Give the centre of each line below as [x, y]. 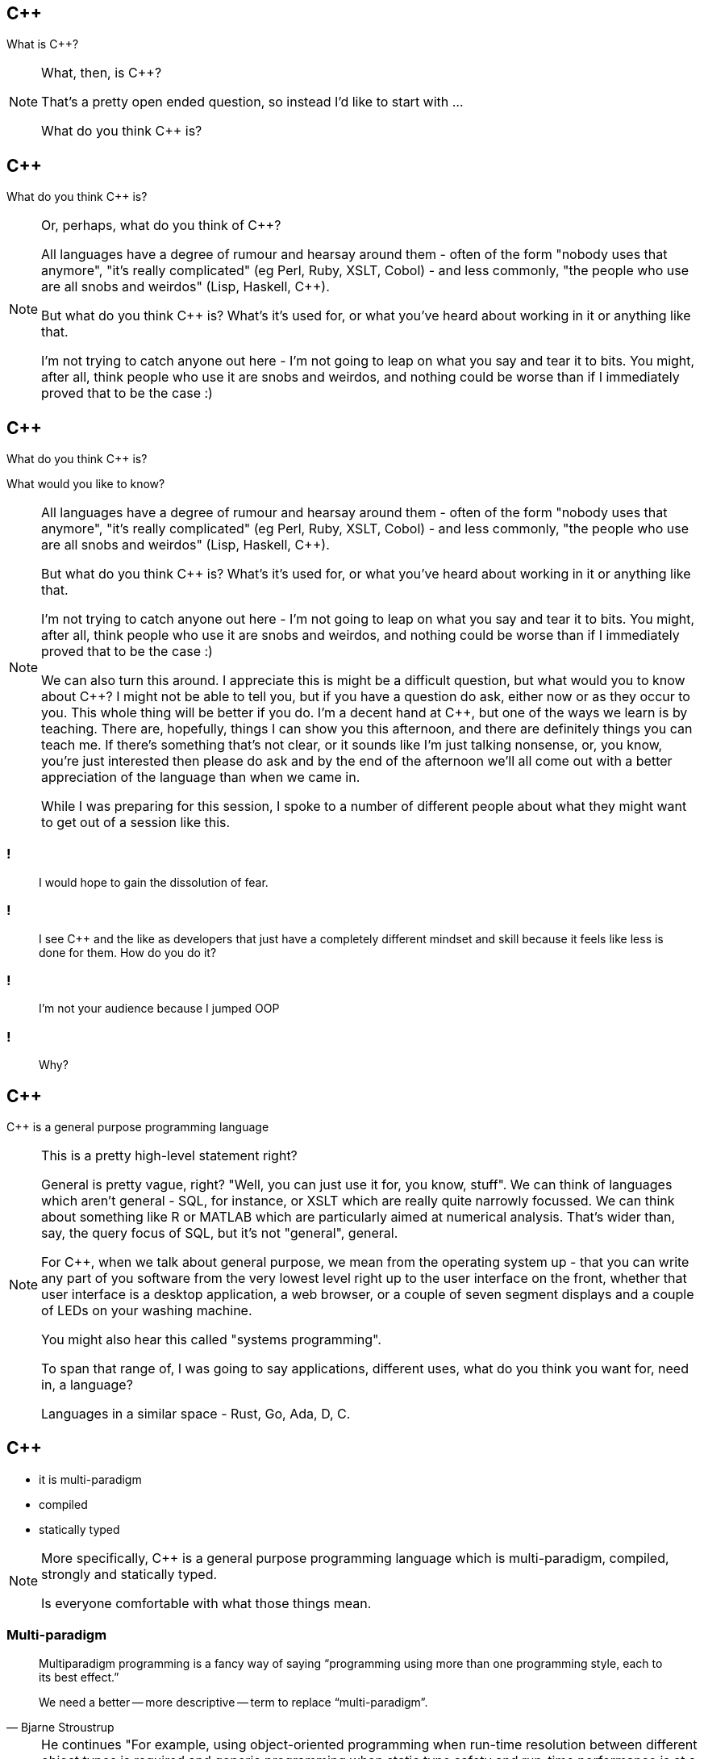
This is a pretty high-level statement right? [169, 1155]
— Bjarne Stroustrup [60, 1727]
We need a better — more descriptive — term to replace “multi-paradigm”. [233, 1702]
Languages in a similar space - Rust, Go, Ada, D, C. [196, 1413]
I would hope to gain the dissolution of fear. [154, 882]
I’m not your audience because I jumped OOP [159, 1009]
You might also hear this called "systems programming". [211, 1339]
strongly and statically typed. [129, 1574]
